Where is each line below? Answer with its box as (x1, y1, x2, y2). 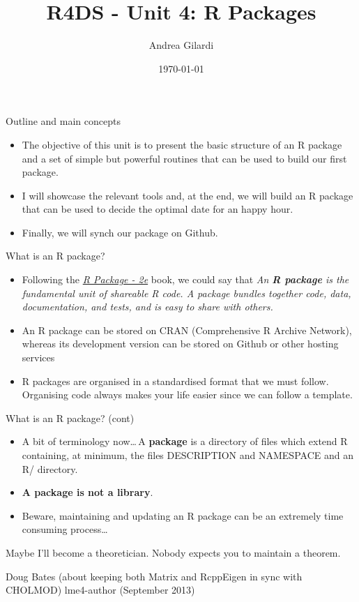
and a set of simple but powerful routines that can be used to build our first (22, 151, 347, 165)
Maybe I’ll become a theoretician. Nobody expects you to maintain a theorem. (6, 545, 341, 559)
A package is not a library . (22, 485, 153, 499)
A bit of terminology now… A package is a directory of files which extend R (22, 434, 348, 449)
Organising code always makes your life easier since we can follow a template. (22, 387, 353, 402)
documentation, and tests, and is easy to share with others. (22, 299, 273, 314)
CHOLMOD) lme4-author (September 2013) (6, 582, 195, 597)
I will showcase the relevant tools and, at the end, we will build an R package (22, 188, 353, 202)
